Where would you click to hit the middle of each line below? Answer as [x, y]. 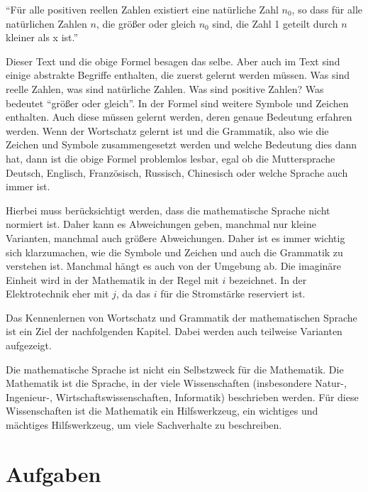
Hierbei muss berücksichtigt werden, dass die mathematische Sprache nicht [168, 210]
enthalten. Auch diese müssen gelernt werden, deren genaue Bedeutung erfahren [179, 117]
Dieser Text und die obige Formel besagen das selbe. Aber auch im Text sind [173, 61]
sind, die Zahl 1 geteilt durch [275, 23]
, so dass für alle [327, 9]
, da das [133, 294]
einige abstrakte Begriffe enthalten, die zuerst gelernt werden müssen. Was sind [178, 75]
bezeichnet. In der [268, 279]
